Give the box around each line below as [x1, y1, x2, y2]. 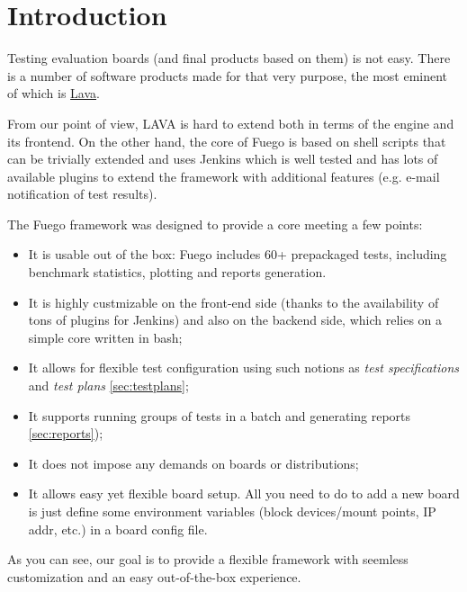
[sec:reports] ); [28, 424, 103, 443]
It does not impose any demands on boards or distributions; [28, 453, 359, 472]
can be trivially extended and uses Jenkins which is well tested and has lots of [7, 149, 438, 168]
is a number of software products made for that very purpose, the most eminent [7, 66, 448, 85]
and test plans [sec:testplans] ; [28, 376, 189, 395]
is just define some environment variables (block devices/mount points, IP [28, 502, 436, 520]
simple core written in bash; [28, 327, 183, 346]
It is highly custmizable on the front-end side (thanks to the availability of [28, 292, 439, 311]
